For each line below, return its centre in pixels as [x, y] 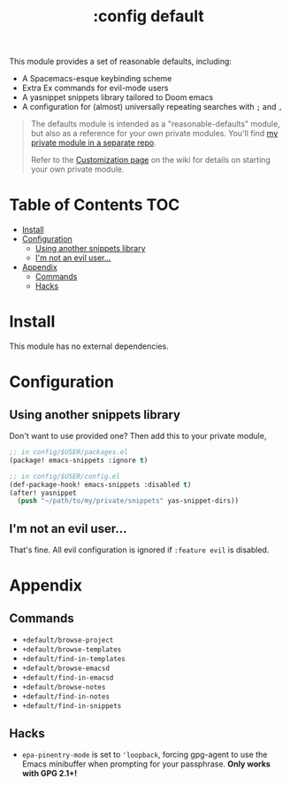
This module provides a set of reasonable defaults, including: [121, 62]
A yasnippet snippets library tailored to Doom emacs [118, 97]
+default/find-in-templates [73, 659]
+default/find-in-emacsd [68, 678]
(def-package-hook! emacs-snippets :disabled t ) [100, 484]
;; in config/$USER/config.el [65, 476]
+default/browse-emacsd [66, 669]
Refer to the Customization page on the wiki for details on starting [151, 160]
